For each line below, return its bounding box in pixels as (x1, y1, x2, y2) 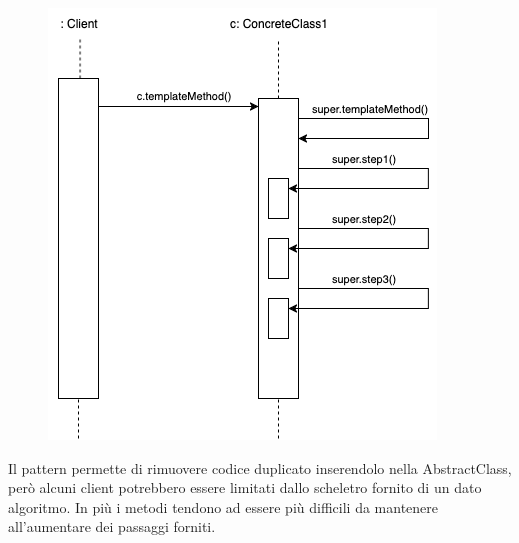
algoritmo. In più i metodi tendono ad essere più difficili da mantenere (8, 496, 438, 517)
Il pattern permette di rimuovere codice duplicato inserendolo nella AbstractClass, (8, 457, 512, 478)
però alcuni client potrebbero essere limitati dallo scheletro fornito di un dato (8, 477, 482, 498)
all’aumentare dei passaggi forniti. (8, 516, 216, 537)
